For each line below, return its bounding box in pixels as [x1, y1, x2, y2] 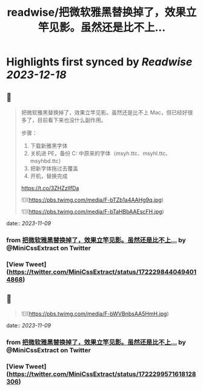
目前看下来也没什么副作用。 [37, 116, 107, 123]
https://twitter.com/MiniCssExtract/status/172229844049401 [8, 268, 197, 276]
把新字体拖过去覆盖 [30, 165, 79, 172]
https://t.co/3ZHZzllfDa [21, 185, 79, 191]
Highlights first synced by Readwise [6, 55, 193, 69]
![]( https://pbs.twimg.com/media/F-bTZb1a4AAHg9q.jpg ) [21, 196, 164, 203]
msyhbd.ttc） [30, 157, 64, 164]
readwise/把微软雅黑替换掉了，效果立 [7, 5, 197, 19]
